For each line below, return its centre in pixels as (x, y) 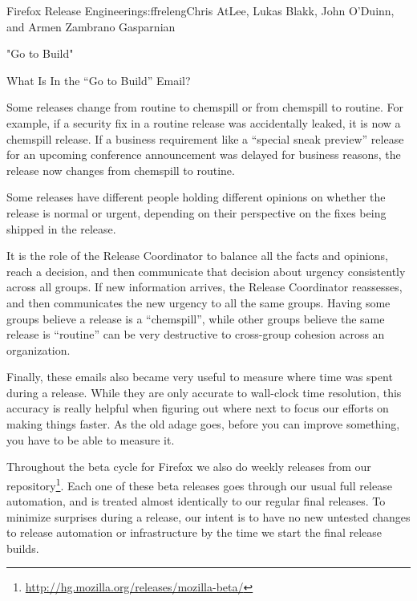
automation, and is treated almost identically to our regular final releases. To (196, 501)
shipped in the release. (61, 228)
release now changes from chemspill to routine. (121, 170)
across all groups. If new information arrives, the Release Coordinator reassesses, (204, 287)
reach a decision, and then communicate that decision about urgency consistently (206, 271)
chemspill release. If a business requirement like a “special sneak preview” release (205, 138)
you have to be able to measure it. (91, 439)
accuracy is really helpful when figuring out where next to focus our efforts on (198, 408)
